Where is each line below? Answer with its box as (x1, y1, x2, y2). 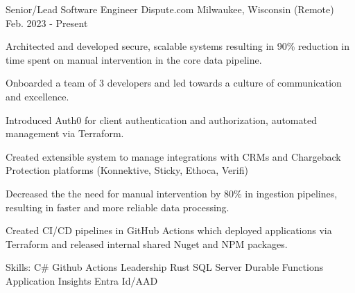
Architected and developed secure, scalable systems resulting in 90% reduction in (6, 39, 350, 53)
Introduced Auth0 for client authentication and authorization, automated (6, 112, 317, 127)
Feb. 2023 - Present (6, 15, 88, 30)
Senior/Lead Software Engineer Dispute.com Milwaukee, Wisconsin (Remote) (6, 2, 334, 16)
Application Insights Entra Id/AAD (6, 273, 158, 287)
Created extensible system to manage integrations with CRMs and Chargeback (6, 149, 341, 163)
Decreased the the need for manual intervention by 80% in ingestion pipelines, (6, 186, 338, 200)
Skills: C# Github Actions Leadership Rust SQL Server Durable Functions (6, 260, 324, 274)
